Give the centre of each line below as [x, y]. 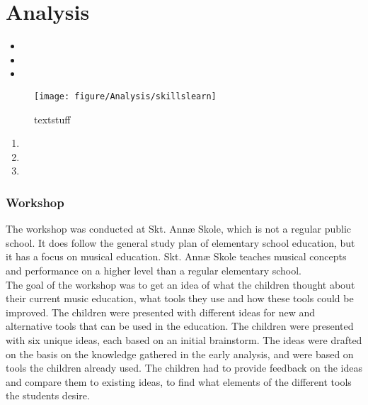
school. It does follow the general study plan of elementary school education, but [180, 242]
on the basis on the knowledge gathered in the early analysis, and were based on [180, 354]
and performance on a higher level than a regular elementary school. [154, 270]
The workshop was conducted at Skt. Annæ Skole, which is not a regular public [179, 229]
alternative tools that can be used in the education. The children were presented [180, 326]
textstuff [52, 119]
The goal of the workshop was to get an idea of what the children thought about [180, 284]
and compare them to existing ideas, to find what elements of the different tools [179, 381]
